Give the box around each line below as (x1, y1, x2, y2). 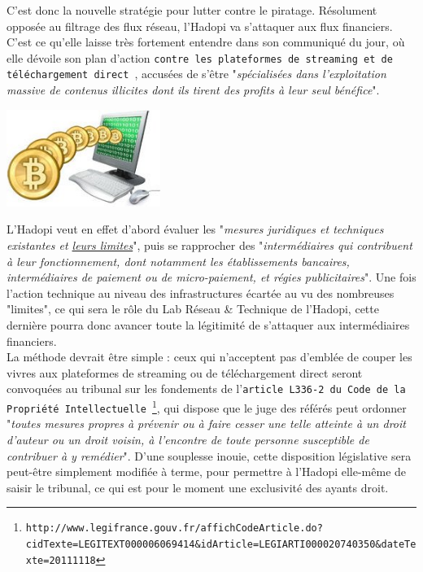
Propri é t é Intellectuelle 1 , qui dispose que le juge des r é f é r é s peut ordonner (7, 397, 407, 416)
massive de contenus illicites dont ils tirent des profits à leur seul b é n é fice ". (7, 81, 380, 98)
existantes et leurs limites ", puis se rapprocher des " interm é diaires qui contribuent (7, 237, 412, 254)
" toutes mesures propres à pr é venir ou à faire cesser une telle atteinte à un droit (7, 415, 406, 432)
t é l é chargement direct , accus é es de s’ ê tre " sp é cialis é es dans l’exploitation (7, 65, 386, 82)
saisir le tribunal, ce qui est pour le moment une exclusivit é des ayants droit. (7, 478, 389, 496)
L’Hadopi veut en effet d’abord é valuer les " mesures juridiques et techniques (7, 221, 384, 238)
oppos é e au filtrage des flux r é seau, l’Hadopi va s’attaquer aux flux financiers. (7, 17, 393, 34)
